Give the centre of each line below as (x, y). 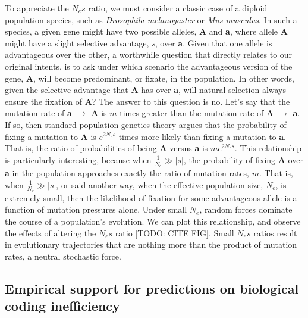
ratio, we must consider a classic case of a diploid (178, 8)
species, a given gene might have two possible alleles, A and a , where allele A (146, 31)
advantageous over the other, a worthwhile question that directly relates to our (149, 54)
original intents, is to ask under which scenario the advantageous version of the (149, 66)
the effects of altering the (51, 233)
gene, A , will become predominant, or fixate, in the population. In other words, (150, 78)
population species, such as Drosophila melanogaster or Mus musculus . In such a (151, 19)
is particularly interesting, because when (78, 159)
